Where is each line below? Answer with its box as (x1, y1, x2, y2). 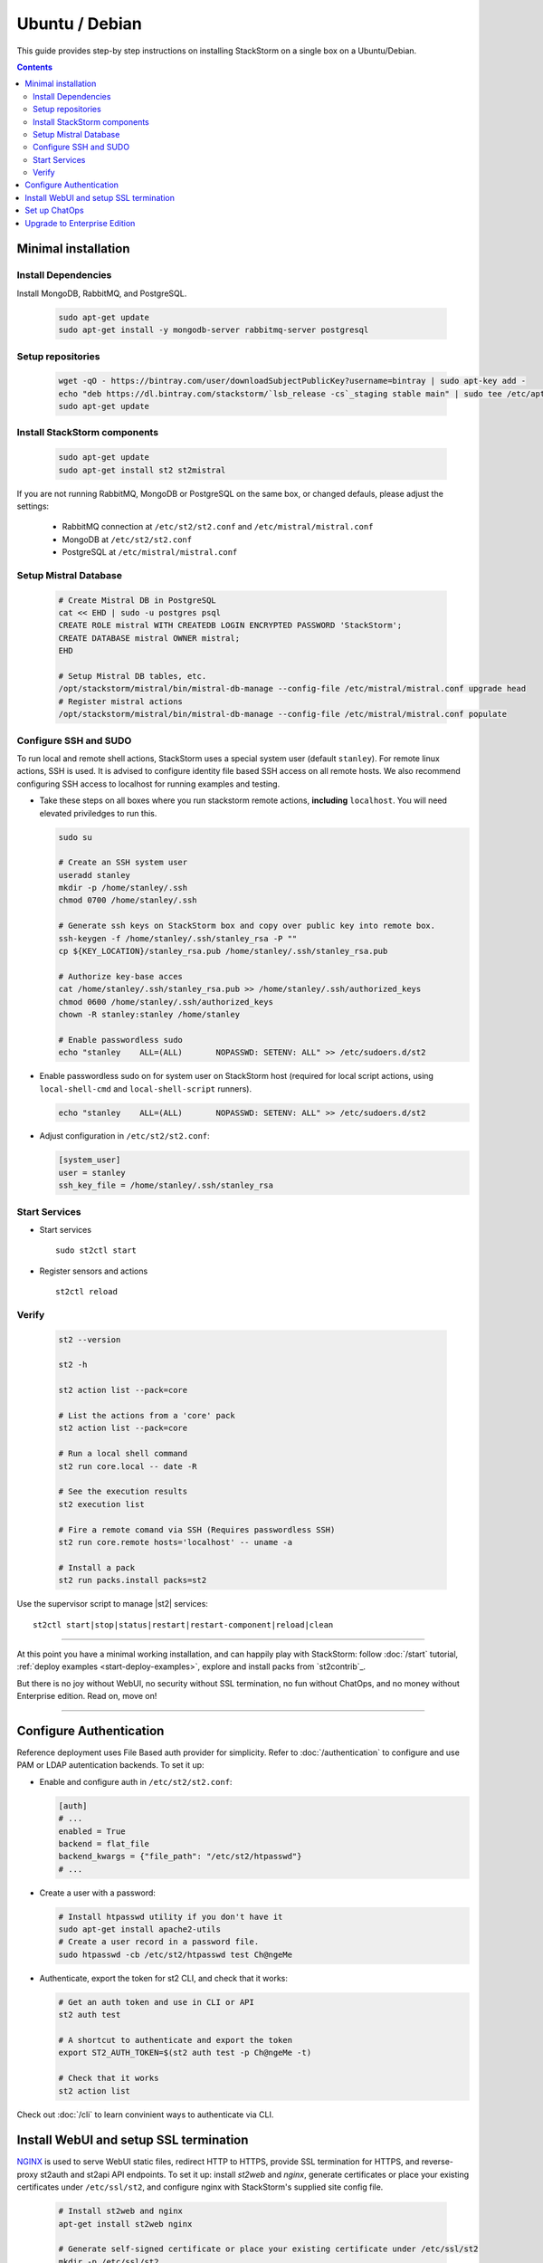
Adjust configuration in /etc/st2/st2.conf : (39, 1131, 210, 1141)
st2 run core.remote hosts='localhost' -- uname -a (58, 1537, 293, 1547)
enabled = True (58, 1826, 126, 1837)
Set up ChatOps (24, 205, 85, 216)
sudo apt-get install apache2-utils (58, 1924, 222, 1934)
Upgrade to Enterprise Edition (24, 217, 136, 228)
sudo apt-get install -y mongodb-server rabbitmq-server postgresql (58, 325, 369, 335)
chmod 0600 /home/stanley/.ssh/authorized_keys (58, 997, 273, 1007)
